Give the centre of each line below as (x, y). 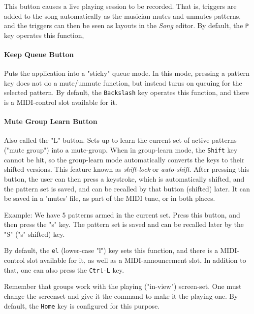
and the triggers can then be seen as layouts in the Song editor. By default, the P (127, 25)
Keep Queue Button (39, 54)
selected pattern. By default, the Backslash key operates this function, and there (127, 92)
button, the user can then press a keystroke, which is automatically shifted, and (124, 178)
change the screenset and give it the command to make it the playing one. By (121, 296)
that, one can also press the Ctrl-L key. (64, 269)
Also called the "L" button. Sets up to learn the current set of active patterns (120, 140)
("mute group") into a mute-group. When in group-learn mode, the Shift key (121, 150)
